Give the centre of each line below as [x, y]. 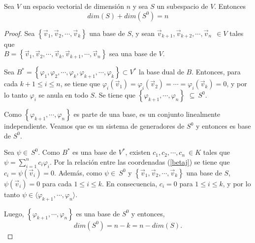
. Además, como [78, 172]
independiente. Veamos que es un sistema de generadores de [94, 126]
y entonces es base [223, 126]
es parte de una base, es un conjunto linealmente [147, 114]
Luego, [14, 213]
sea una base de [133, 53]
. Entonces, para [216, 72]
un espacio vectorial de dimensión [74, 6]
